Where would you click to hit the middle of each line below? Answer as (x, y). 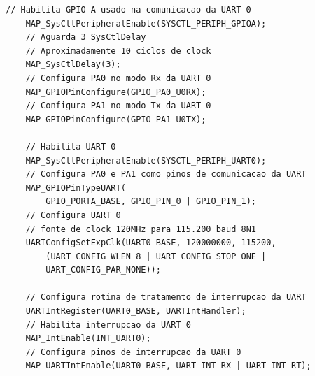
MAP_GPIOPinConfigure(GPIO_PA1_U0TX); (116, 119)
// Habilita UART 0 (71, 146)
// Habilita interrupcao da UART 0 (108, 325)
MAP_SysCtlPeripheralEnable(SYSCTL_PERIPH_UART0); (146, 160)
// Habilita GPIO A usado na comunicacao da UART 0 (128, 10)
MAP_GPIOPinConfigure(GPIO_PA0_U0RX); (116, 92)
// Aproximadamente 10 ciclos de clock (118, 51)
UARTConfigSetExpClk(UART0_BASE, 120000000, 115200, (151, 243)
